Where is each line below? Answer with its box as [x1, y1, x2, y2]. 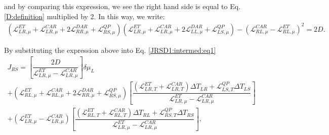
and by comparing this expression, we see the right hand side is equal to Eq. [4, 1, 241, 11]
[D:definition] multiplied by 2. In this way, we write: [4, 11, 165, 21]
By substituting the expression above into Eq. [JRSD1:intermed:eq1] [4, 44, 216, 55]
